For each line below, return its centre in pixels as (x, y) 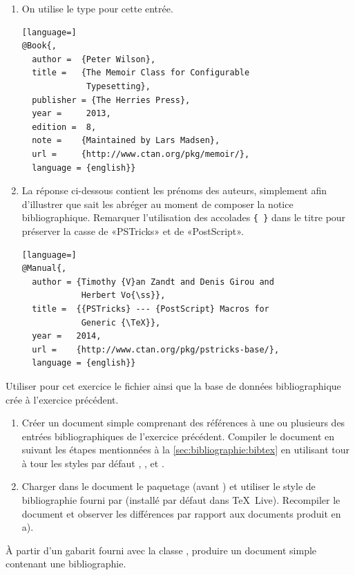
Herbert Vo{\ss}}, (123, 295)
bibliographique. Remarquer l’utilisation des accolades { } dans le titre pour (184, 217)
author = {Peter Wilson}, (94, 59)
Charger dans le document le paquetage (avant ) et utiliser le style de (169, 486)
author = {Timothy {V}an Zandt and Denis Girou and (153, 282)
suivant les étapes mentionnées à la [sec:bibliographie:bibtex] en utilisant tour (186, 450)
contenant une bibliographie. (66, 564)
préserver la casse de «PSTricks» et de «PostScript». (133, 230)
